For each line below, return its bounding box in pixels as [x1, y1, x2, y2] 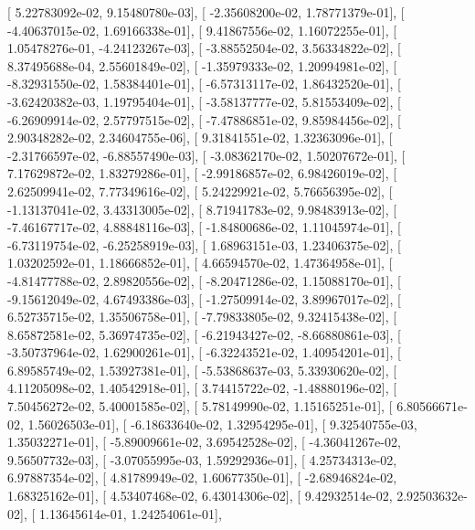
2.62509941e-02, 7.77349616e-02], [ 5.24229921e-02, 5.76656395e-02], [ [7, 181, 393, 200]
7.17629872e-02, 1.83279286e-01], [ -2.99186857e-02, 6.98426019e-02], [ [7, 164, 397, 183]
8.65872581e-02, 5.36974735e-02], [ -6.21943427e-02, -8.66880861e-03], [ [7, 324, 401, 344]
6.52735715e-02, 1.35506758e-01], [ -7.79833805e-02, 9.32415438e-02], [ [7, 307, 397, 326]
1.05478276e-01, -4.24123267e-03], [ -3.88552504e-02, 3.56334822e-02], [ [7, 38, 401, 58]
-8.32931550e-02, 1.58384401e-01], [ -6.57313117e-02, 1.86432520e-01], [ [7, 74, 401, 93]
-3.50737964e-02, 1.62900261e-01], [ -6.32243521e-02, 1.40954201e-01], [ [7, 343, 401, 362]
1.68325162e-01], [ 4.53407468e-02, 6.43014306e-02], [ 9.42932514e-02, [7, 486, 393, 505]
